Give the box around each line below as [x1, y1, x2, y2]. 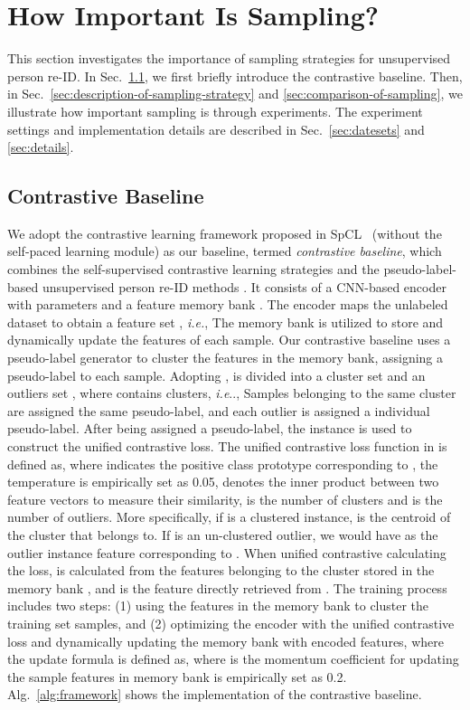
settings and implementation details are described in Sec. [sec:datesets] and [7, 119, 425, 138]
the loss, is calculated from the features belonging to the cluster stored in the [7, 561, 435, 580]
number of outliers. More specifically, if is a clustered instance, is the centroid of [7, 507, 451, 526]
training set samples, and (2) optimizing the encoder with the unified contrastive [7, 613, 455, 632]
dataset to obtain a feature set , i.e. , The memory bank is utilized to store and [7, 312, 444, 331]
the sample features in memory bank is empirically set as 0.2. [7, 667, 347, 686]
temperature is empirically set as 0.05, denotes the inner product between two [7, 472, 439, 491]
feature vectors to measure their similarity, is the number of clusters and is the [7, 489, 443, 508]
